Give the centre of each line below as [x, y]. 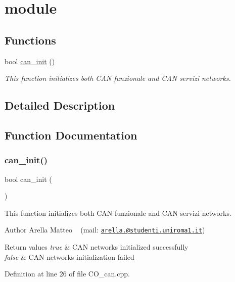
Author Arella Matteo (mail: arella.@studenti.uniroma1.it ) [105, 230]
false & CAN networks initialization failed [69, 256]
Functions [30, 40]
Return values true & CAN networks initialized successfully [97, 246]
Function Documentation [71, 135]
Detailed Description [60, 105]
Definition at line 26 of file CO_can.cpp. [67, 274]
